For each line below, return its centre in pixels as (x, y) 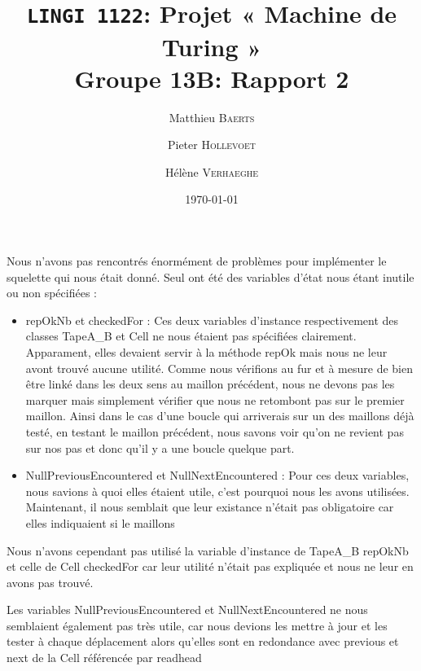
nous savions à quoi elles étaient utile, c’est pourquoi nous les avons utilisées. (217, 491)
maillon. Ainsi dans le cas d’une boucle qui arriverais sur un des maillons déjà (220, 416)
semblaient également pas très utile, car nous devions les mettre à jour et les (197, 625)
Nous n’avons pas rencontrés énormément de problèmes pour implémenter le (197, 261)
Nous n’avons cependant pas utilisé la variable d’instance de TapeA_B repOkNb (208, 550)
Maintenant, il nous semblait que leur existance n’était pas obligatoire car (210, 507)
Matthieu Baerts (212, 117)
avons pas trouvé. (50, 582)
